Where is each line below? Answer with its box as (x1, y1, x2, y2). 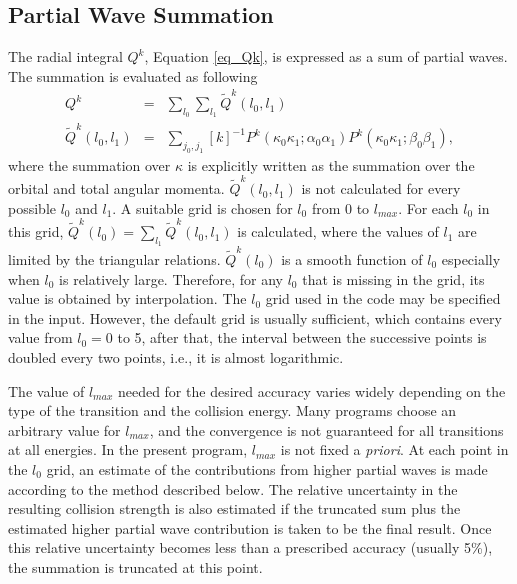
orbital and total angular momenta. (8, 178, 225, 199)
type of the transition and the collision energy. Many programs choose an (8, 400, 457, 421)
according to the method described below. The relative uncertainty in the (8, 478, 458, 499)
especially (441, 248, 501, 269)
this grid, (8, 221, 64, 242)
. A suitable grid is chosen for (112, 197, 293, 218)
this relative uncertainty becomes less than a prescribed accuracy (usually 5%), (8, 537, 493, 558)
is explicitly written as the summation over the (187, 154, 475, 175)
